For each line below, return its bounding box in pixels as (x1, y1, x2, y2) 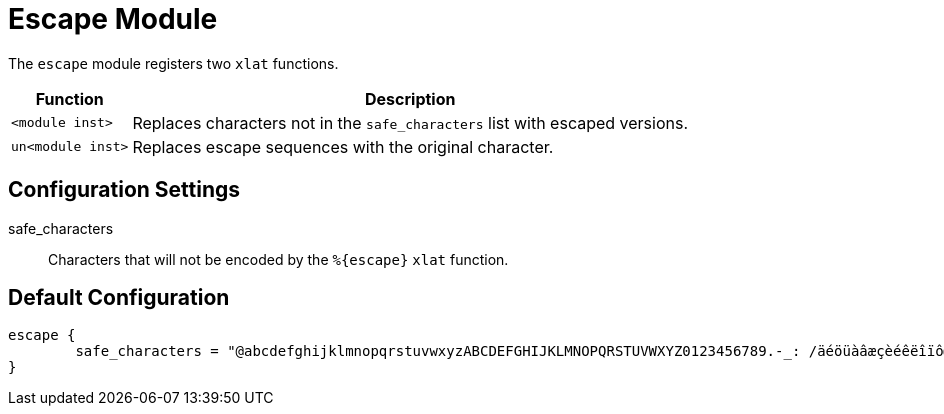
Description (365, 88, 456, 109)
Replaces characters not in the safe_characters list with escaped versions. (132, 112, 689, 133)
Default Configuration (8, 285, 230, 311)
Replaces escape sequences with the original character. (132, 136, 554, 157)
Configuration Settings (8, 177, 241, 203)
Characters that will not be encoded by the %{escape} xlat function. (48, 250, 509, 268)
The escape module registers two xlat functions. (8, 54, 339, 72)
